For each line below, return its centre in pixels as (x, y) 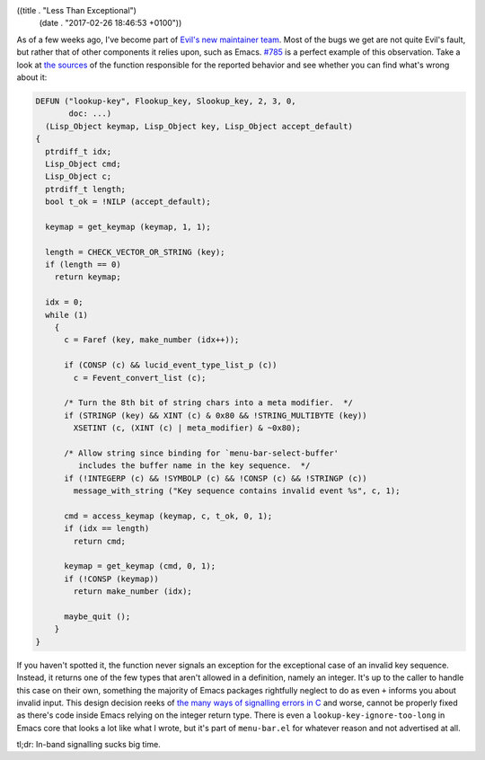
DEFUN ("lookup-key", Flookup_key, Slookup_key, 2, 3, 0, (166, 101)
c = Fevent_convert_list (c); (140, 378)
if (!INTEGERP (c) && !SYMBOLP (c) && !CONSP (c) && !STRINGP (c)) (216, 478)
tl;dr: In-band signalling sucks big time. (88, 745)
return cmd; (99, 541)
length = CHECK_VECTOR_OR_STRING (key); (135, 252)
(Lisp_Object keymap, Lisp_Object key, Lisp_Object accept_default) (199, 126)
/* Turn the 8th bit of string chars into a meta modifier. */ (209, 403)
